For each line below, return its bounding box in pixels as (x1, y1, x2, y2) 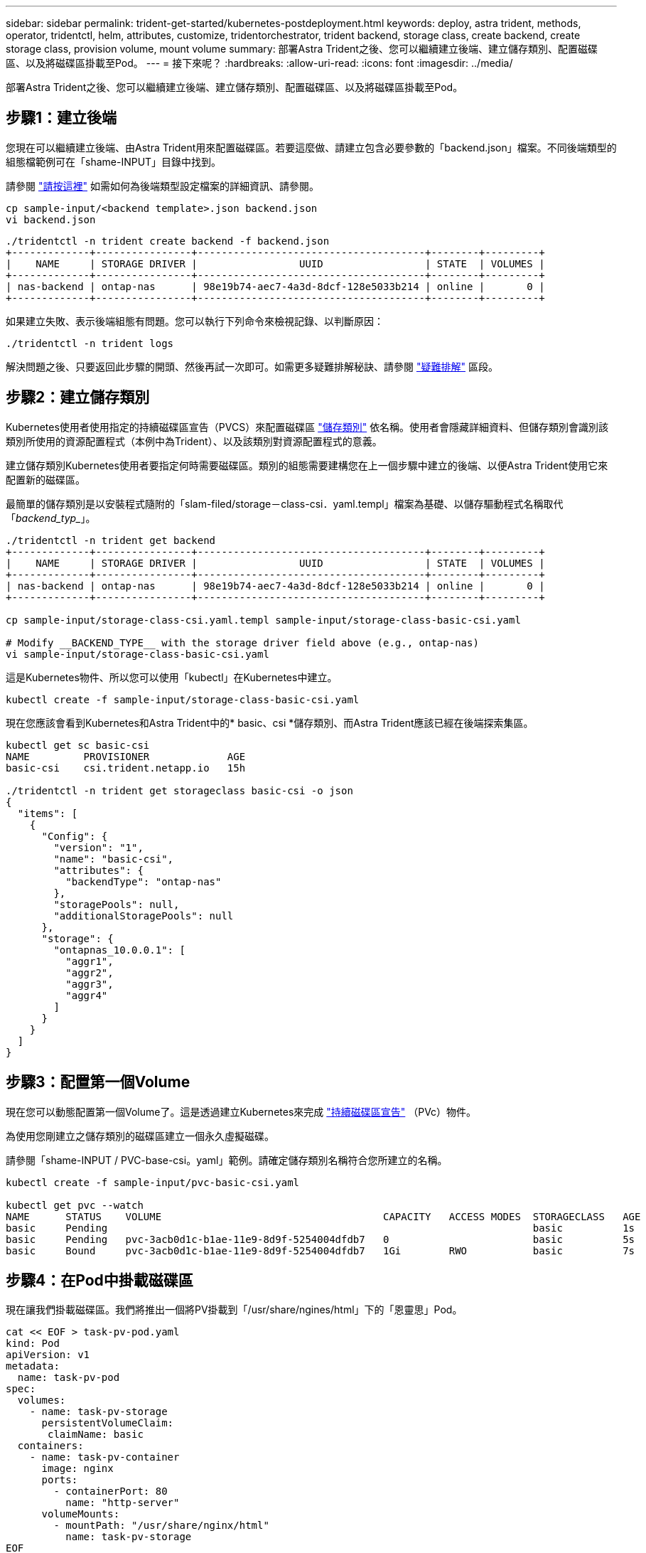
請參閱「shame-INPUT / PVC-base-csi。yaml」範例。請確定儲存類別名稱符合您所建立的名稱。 (6, 1153, 448, 1166)
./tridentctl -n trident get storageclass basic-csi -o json (6, 784, 353, 796)
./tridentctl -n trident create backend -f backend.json (6, 235, 330, 247)
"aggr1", (65, 955, 114, 967)
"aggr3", (65, 978, 114, 990)
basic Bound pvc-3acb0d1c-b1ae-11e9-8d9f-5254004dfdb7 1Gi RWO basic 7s (6, 1244, 635, 1256)
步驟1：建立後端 (6, 109, 117, 127)
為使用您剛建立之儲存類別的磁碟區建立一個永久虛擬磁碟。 (6, 1129, 274, 1142)
